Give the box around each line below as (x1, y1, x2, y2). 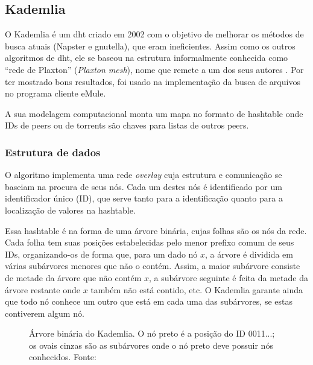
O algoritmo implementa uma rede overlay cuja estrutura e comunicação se (5, 168, 282, 181)
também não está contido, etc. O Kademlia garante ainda (90, 283, 303, 296)
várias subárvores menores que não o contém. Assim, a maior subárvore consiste (5, 259, 300, 272)
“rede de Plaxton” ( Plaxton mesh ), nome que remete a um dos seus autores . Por (5, 63, 304, 75)
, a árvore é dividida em (205, 247, 293, 260)
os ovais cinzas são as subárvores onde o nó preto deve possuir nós (29, 338, 273, 351)
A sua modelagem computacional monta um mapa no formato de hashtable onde (5, 107, 303, 119)
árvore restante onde (5, 283, 81, 296)
